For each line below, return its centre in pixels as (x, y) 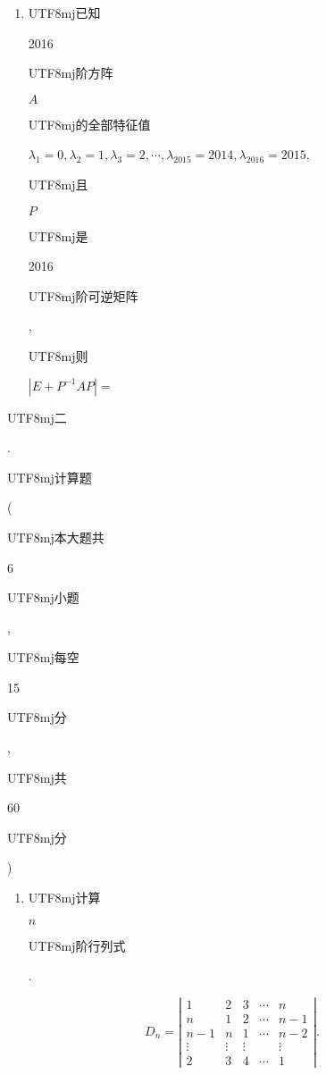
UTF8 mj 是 (58, 235)
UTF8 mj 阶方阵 (71, 73)
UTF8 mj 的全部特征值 (89, 124)
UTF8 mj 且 (58, 184)
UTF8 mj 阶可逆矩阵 (83, 295)
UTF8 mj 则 (58, 355)
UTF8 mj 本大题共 (56, 537)
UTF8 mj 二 (37, 417)
